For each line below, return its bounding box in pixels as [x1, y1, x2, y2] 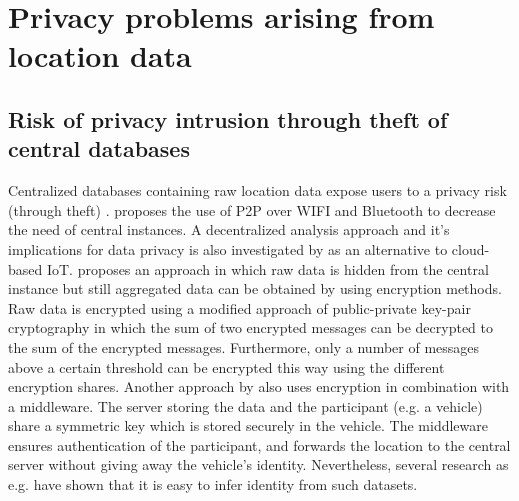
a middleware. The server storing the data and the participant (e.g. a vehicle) [8, 395, 483, 416]
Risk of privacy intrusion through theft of [8, 103, 448, 134]
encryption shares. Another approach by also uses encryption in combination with [8, 376, 510, 397]
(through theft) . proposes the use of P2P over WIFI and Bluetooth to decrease [8, 199, 496, 220]
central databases [8, 133, 190, 164]
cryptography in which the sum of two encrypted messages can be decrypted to [8, 317, 493, 338]
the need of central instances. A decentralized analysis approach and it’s [8, 219, 450, 240]
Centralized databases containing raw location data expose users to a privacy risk [8, 180, 507, 201]
